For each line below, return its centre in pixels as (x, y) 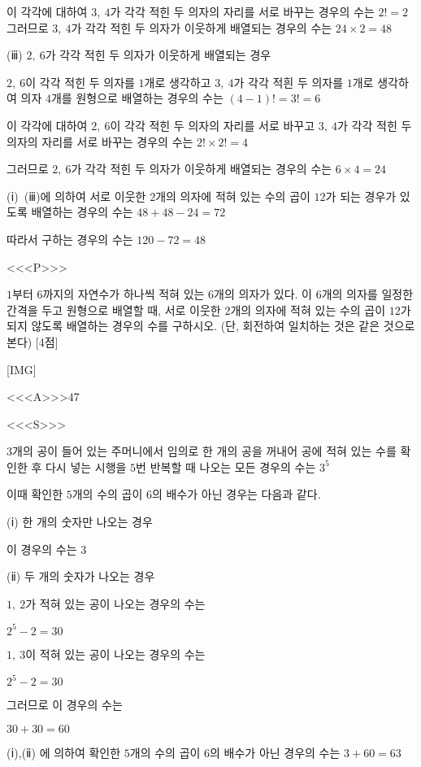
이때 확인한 (35, 494)
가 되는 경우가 (361, 196)
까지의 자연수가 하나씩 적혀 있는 (124, 294)
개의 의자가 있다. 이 (263, 294)
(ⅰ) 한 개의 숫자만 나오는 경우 (80, 522)
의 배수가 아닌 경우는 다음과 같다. (237, 494)
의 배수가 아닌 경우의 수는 (275, 752)
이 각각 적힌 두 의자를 (80, 82)
